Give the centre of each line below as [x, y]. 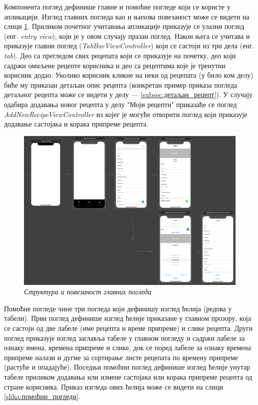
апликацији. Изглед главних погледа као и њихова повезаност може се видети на [127, 16]
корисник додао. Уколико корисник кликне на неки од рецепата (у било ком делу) [129, 75]
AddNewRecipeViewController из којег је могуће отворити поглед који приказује [126, 114]
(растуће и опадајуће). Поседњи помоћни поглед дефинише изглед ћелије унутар [127, 367]
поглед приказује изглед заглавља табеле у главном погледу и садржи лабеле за [125, 337]
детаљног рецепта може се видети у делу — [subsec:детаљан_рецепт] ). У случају [129, 94]
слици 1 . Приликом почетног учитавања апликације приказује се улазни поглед [124, 26]
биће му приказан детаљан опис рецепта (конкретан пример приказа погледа [121, 84]
